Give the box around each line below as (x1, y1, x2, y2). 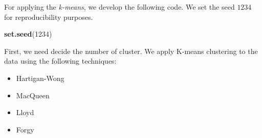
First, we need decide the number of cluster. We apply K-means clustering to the (4, 45, 258, 56)
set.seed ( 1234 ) (4, 29, 52, 39)
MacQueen (16, 90, 50, 100)
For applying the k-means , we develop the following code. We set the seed (4, 2, 235, 12)
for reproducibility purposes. (4, 11, 93, 22)
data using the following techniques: (4, 56, 117, 66)
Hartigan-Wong (16, 72, 64, 83)
